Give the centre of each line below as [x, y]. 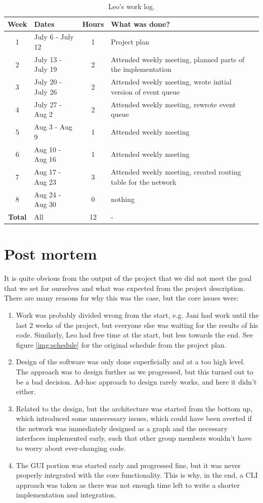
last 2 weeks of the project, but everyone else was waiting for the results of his [137, 325]
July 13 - [48, 59]
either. [26, 391]
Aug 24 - [48, 194]
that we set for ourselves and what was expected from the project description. [125, 288]
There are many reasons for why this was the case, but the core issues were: [121, 298]
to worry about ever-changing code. [71, 448]
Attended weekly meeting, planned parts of [178, 59]
